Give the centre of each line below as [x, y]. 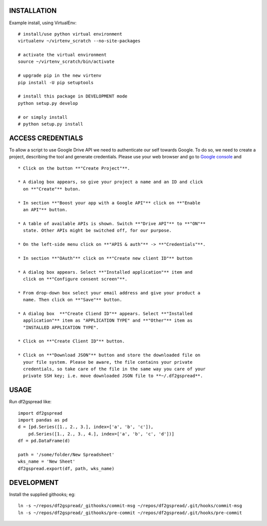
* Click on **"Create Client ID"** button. [71, 341]
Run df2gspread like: [30, 402]
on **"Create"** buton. [52, 189]
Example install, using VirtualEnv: [43, 23]
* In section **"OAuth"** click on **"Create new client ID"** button [105, 258]
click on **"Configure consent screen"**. [75, 279]
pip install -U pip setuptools [56, 82]
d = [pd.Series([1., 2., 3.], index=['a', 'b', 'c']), [86, 427]
